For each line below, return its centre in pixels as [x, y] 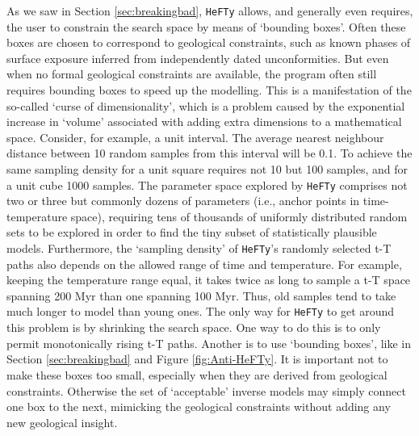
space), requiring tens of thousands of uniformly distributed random [239, 216]
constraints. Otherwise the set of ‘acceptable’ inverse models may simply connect [206, 390]
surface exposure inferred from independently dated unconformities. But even [198, 58]
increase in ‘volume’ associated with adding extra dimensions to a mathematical [204, 122]
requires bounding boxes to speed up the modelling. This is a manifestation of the [209, 90]
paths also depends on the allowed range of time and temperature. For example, [204, 264]
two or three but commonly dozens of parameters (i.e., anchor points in [183, 201]
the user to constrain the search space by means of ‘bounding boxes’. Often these [206, 26]
